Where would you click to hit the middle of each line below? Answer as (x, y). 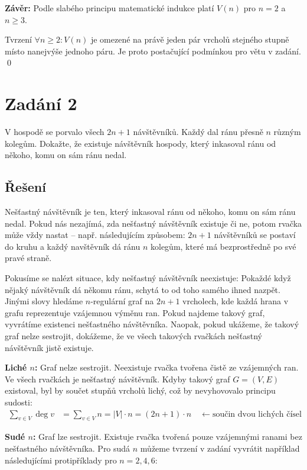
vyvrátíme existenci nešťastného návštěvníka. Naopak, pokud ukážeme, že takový (152, 324)
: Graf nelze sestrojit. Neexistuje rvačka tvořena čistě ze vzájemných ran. (166, 367)
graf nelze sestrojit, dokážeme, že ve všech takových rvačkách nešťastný (133, 336)
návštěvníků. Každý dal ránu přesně (198, 132)
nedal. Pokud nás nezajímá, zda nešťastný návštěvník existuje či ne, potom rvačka (153, 223)
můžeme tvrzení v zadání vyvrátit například (220, 448)
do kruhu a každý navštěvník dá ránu (73, 246)
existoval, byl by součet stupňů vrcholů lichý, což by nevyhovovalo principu (140, 390)
